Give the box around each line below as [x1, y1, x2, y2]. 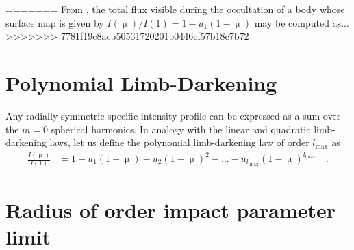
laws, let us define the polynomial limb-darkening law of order [49, 135, 309, 150]
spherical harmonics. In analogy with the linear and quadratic [51, 122, 311, 136]
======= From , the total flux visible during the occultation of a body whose [5, 2, 345, 16]
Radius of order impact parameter [5, 195, 336, 223]
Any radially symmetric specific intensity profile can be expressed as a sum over [5, 108, 341, 122]
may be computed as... [254, 15, 349, 29]
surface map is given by [5, 15, 104, 29]
